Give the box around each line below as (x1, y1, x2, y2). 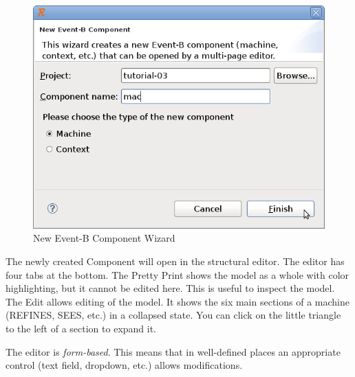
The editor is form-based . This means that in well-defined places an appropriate (6, 344, 341, 358)
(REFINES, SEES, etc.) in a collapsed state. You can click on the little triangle (6, 308, 341, 322)
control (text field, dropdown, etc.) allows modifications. (6, 358, 243, 372)
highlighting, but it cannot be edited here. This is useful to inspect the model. (6, 281, 335, 295)
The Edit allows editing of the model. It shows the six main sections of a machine (6, 294, 349, 308)
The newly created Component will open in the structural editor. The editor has (6, 254, 345, 269)
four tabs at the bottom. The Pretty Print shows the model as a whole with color (6, 267, 349, 282)
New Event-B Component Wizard (33, 231, 175, 245)
